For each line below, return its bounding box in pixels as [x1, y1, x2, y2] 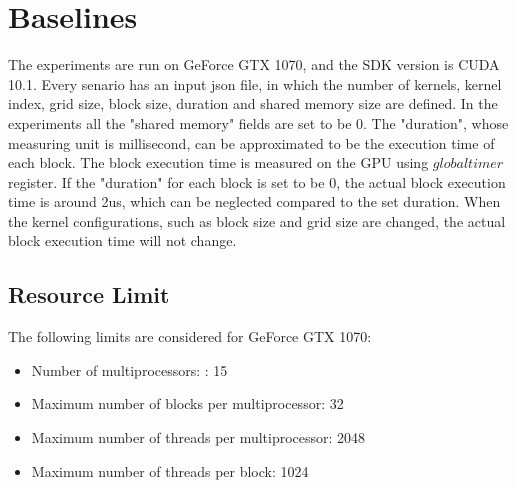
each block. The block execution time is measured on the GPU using [8, 152, 429, 173]
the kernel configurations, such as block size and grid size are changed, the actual [8, 210, 506, 231]
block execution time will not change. [8, 230, 237, 251]
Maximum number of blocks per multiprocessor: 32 [31, 393, 344, 414]
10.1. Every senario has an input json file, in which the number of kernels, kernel [8, 73, 502, 94]
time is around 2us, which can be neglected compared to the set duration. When [8, 191, 501, 212]
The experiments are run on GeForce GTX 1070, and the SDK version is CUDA [8, 54, 500, 75]
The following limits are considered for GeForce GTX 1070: [8, 326, 372, 347]
